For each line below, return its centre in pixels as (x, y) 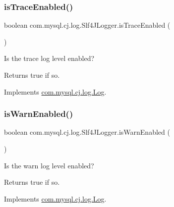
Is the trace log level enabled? (49, 58)
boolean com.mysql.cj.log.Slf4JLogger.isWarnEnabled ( (87, 132)
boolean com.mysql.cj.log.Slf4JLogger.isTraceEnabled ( (87, 25)
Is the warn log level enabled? (49, 165)
